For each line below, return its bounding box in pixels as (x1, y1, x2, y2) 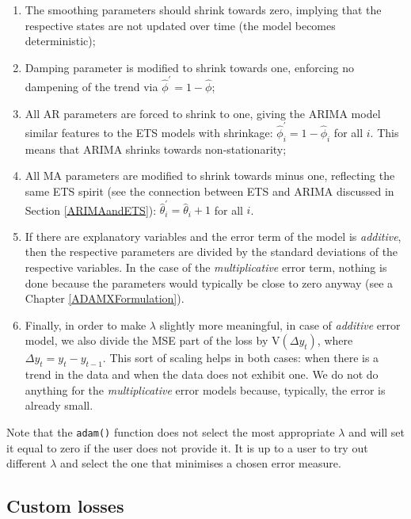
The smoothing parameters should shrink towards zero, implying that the (25, 2, 382, 17)
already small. (25, 397, 93, 414)
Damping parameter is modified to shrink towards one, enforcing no (25, 59, 354, 75)
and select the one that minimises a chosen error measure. (60, 455, 341, 471)
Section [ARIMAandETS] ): (25, 201, 157, 218)
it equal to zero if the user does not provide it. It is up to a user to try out (6, 439, 368, 456)
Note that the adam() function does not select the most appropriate (6, 424, 335, 441)
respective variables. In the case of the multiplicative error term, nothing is (25, 259, 387, 276)
